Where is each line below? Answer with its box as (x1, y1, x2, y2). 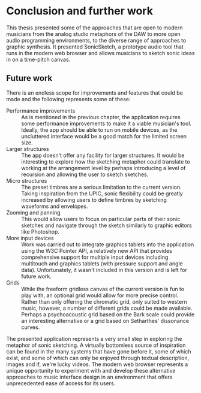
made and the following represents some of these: (6, 95, 131, 102)
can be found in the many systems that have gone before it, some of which (6, 347, 191, 355)
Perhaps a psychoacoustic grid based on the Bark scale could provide (21, 310, 195, 318)
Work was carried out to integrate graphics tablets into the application (21, 241, 194, 248)
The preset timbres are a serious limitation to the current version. (21, 183, 182, 191)
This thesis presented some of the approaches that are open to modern (6, 24, 183, 31)
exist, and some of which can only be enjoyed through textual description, (6, 354, 190, 361)
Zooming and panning (6, 208, 61, 216)
